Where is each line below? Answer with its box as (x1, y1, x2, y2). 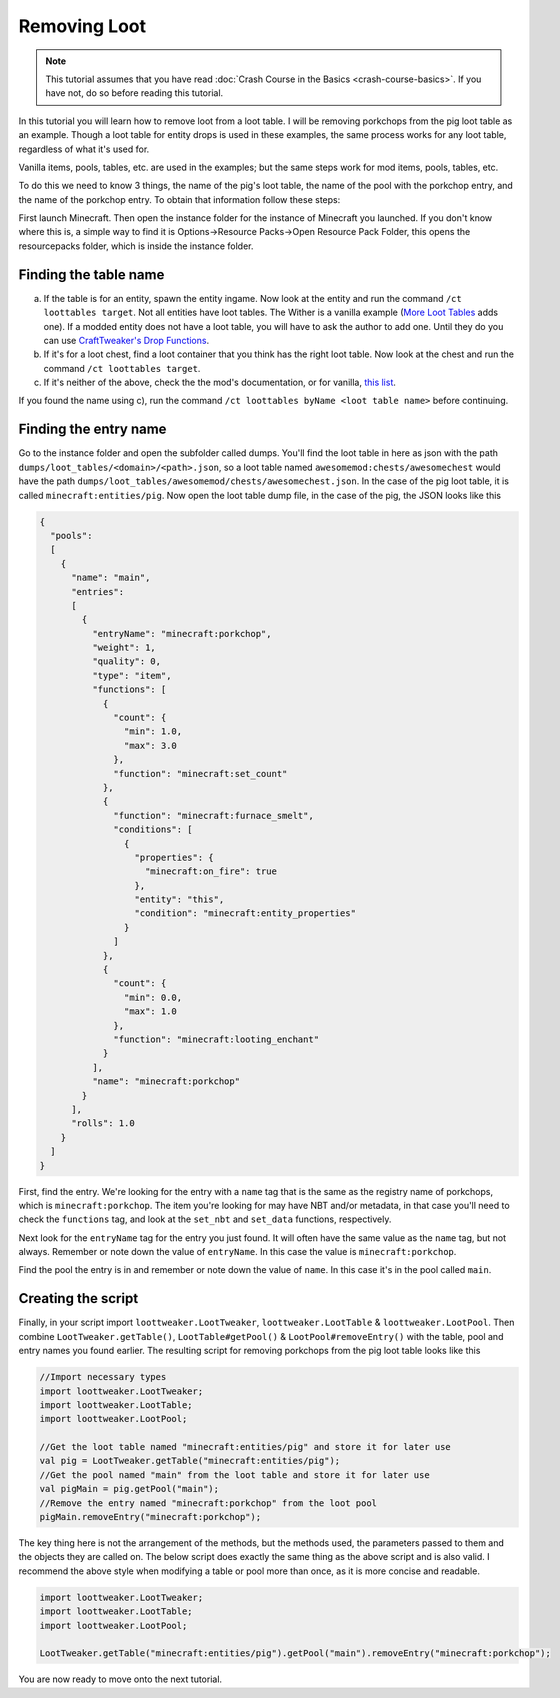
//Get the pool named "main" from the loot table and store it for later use (39, 1469, 430, 1480)
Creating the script (18, 1290, 139, 1307)
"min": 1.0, (123, 726, 183, 737)
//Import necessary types (39, 1371, 167, 1383)
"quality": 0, (91, 656, 162, 667)
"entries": (71, 586, 125, 597)
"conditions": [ (113, 824, 194, 835)
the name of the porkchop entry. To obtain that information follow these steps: (18, 193, 341, 205)
